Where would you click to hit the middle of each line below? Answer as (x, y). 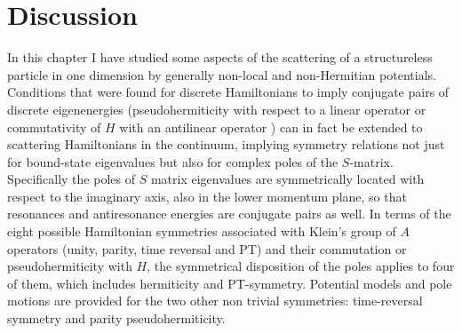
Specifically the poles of (71, 179)
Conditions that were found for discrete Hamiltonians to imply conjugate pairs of (228, 92)
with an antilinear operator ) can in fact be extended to (271, 127)
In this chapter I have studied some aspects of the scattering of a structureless (220, 57)
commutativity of (54, 127)
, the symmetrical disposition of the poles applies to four (301, 266)
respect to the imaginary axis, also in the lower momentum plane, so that (207, 196)
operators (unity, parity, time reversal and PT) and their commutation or (207, 248)
